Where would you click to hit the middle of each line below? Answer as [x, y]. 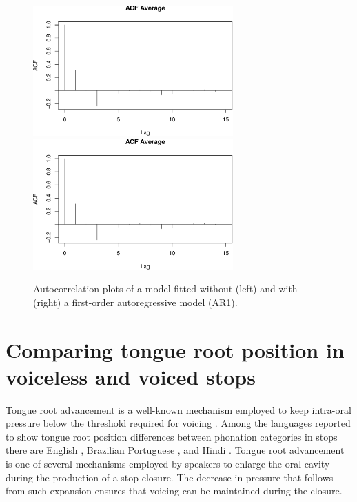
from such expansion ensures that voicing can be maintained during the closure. [174, 491]
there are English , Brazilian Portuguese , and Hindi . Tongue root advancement [175, 450]
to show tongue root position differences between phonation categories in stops [172, 436]
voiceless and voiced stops [131, 376]
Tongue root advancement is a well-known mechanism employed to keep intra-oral [178, 409]
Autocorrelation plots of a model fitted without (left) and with [165, 289]
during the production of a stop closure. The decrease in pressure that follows [170, 477]
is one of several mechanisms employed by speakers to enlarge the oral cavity [168, 463]
